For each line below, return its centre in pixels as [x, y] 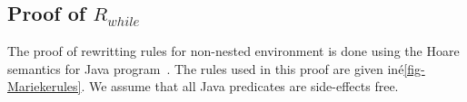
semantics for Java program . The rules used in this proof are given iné [206, 68]
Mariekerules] [45, 86]
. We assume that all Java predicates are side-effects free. [240, 86]
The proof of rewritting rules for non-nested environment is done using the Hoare [233, 51]
